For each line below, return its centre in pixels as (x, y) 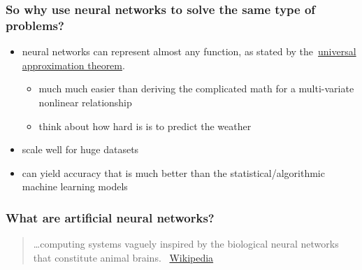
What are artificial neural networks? (110, 217)
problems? (35, 25)
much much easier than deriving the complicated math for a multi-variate (196, 88)
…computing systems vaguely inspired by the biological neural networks (186, 244)
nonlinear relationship (85, 102)
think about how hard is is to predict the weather (145, 126)
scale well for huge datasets (80, 149)
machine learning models (75, 186)
